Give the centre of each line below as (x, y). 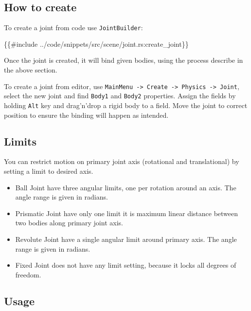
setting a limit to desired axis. (49, 171)
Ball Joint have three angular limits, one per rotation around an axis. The (126, 187)
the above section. (31, 70)
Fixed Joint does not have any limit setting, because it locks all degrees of (126, 265)
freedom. (28, 274)
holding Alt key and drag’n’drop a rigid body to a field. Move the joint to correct (126, 105)
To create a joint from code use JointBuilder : (73, 27)
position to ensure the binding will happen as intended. (86, 115)
